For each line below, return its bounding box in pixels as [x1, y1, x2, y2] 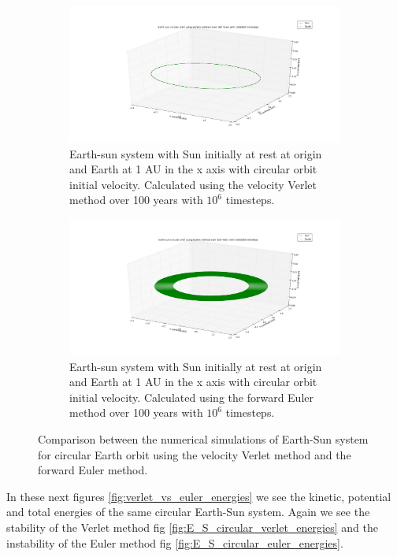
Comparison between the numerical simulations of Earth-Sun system [38, 430, 369, 447]
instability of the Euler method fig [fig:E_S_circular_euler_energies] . [6, 534, 343, 551]
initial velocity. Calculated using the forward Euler [69, 388, 314, 405]
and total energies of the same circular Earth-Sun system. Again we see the [6, 503, 370, 520]
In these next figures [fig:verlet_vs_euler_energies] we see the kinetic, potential [6, 488, 391, 504]
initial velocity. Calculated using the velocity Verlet [69, 176, 317, 192]
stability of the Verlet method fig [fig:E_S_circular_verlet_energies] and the [6, 518, 378, 535]
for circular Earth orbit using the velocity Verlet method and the [38, 446, 351, 462]
